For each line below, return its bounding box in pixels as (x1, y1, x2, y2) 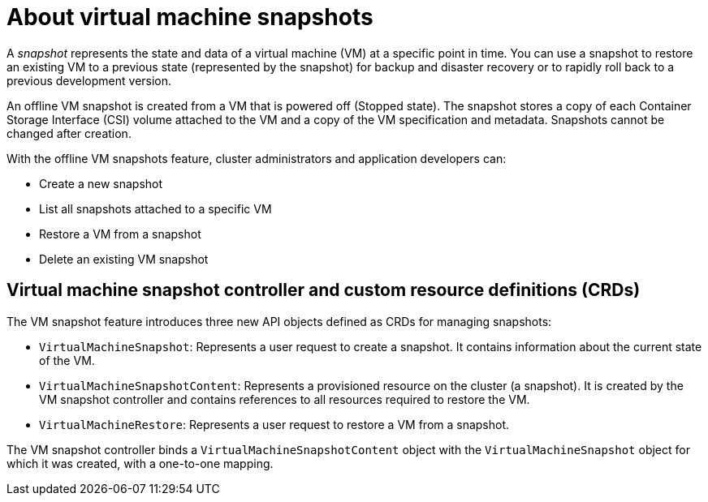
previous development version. (6, 73, 172, 88)
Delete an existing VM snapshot (39, 251, 209, 266)
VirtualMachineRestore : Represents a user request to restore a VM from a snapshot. (39, 417, 510, 431)
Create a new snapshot (39, 176, 163, 191)
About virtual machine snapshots (6, 3, 373, 31)
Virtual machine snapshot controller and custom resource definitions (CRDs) (6, 280, 641, 301)
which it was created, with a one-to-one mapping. (6, 456, 274, 470)
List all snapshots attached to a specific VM (39, 201, 272, 216)
